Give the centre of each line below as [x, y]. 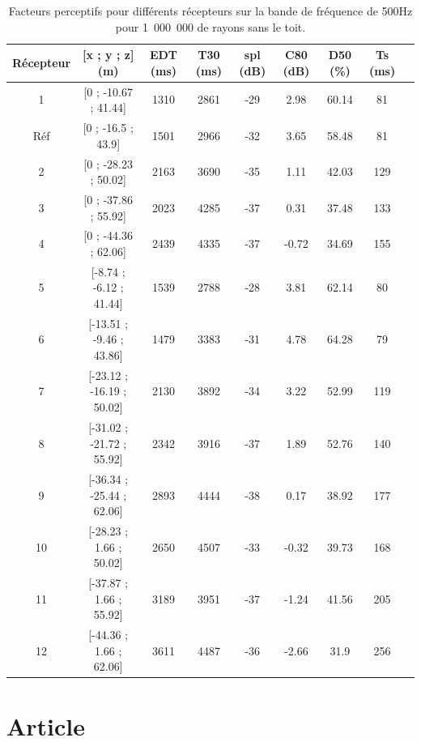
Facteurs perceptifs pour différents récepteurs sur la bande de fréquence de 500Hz [210, 11]
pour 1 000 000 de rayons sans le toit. [210, 26]
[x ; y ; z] [108, 55]
